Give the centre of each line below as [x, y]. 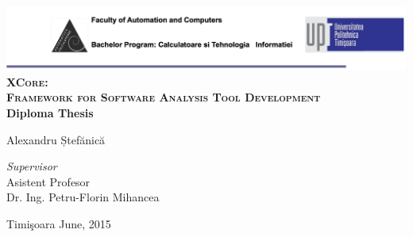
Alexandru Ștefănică [56, 139]
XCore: [27, 81]
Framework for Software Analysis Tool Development [164, 97]
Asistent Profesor [48, 181]
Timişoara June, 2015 [59, 223]
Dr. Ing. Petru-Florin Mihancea [83, 197]
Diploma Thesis [50, 112]
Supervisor [32, 166]
